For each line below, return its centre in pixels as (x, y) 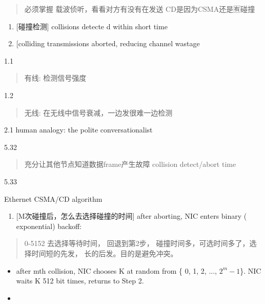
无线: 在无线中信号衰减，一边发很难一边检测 (98, 112)
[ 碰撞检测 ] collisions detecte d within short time (92, 26)
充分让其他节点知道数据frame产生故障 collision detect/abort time (130, 164)
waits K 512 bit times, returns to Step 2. (80, 281)
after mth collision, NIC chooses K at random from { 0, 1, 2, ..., (116, 270)
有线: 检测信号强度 (55, 78)
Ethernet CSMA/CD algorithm (53, 198)
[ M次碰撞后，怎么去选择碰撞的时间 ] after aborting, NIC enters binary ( (131, 216)
